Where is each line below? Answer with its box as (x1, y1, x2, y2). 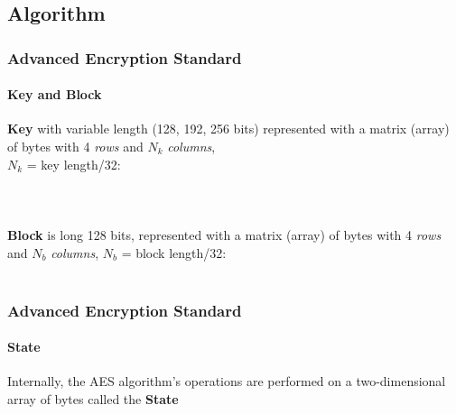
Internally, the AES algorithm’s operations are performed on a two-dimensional (7, 372, 446, 391)
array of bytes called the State (7, 390, 179, 408)
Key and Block (7, 85, 102, 104)
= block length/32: (121, 243, 227, 262)
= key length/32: (26, 154, 121, 173)
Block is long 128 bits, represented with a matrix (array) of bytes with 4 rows (7, 225, 442, 244)
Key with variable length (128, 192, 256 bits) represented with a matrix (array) (7, 119, 450, 138)
